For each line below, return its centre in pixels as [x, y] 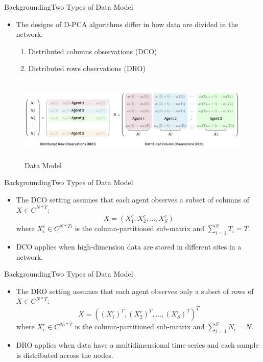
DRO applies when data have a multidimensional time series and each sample [137, 345]
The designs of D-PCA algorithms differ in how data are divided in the [127, 24]
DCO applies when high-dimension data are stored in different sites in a [129, 246]
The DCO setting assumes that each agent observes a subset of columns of [133, 199]
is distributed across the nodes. [65, 355]
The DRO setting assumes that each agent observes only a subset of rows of [135, 291]
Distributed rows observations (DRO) [87, 68]
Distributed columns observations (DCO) [93, 51]
